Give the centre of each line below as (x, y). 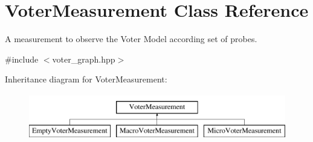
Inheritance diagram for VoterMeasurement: (86, 79)
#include (22, 59)
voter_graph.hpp (84, 59)
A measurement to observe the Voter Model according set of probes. (131, 39)
